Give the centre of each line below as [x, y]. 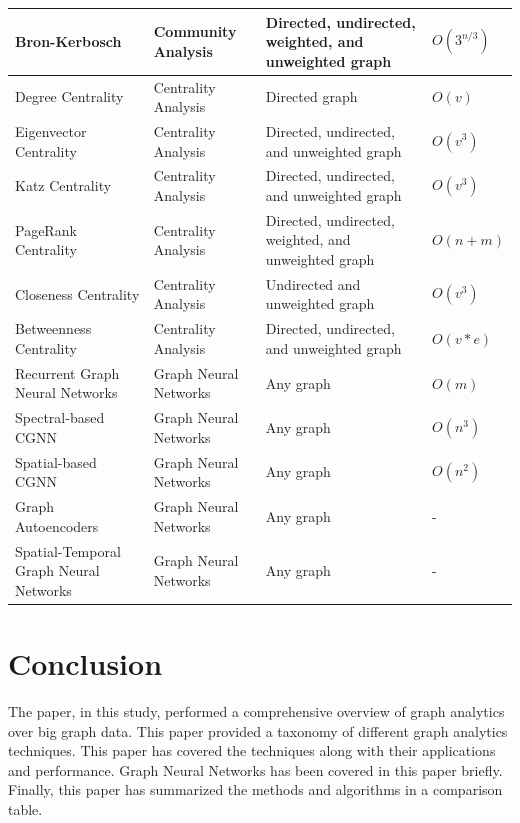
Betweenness [53, 328]
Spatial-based [56, 461]
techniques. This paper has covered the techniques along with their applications [252, 750]
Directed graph [311, 96]
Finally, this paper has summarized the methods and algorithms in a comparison [255, 789]
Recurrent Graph [67, 372]
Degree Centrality [69, 96]
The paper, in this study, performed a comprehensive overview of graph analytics [256, 710]
